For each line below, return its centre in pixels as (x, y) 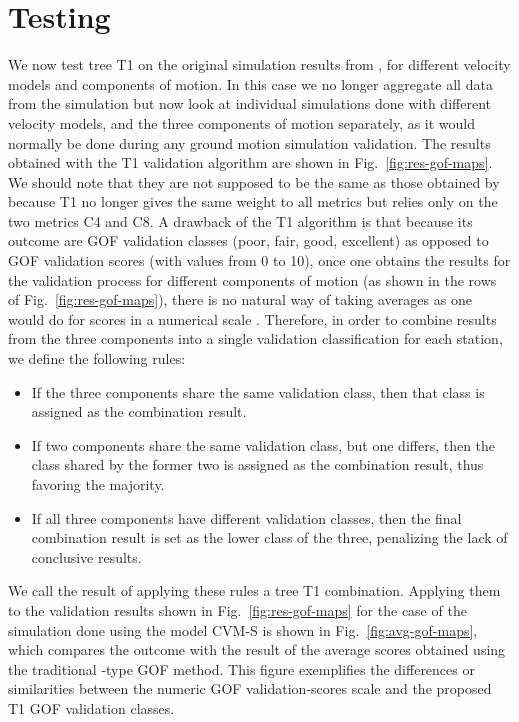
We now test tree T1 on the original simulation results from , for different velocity (259, 64)
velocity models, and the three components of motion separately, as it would (242, 122)
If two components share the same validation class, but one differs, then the (263, 444)
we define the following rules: (97, 358)
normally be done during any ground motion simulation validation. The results (249, 142)
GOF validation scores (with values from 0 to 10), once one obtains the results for (259, 260)
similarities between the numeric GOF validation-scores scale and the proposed (250, 688)
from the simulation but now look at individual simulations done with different (249, 103)
